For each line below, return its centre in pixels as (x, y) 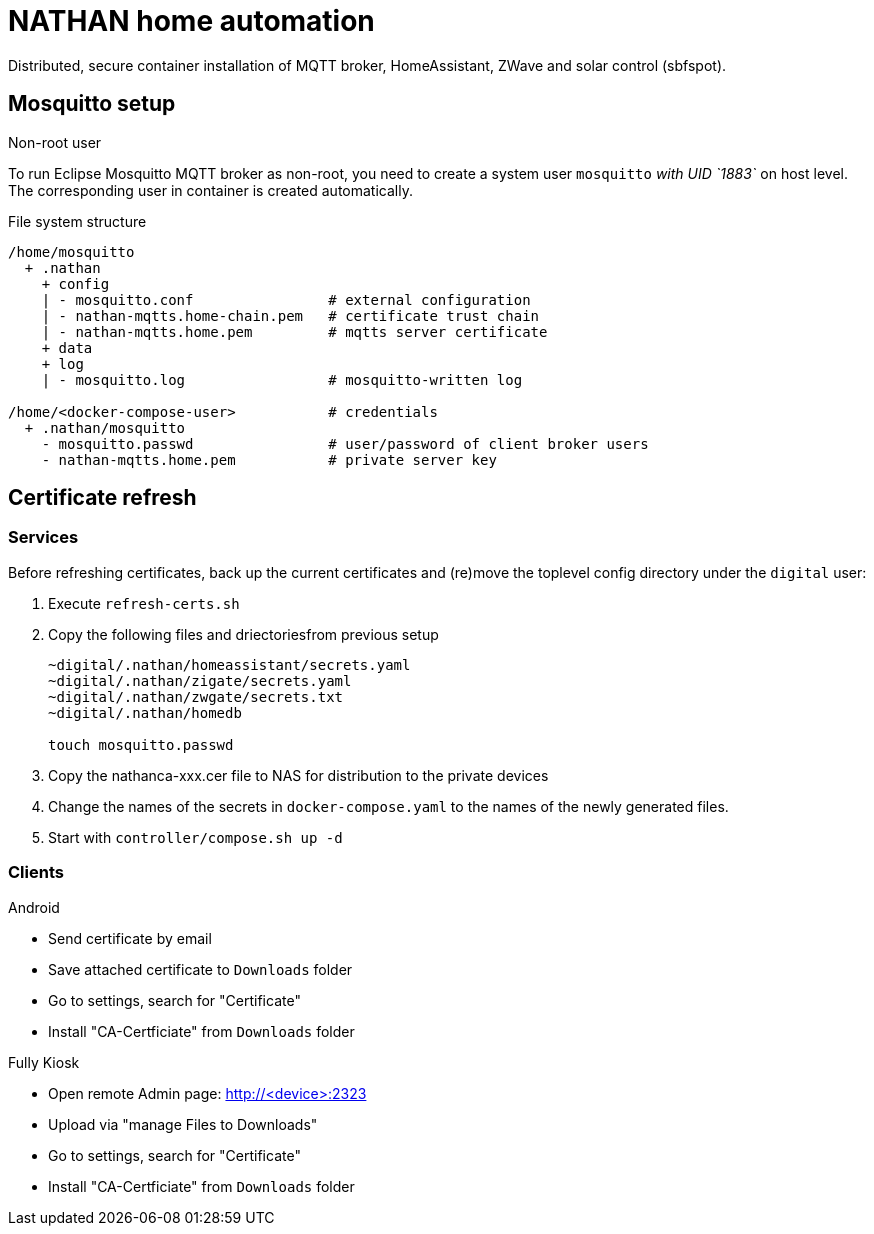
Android (34, 907)
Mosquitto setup (92, 104)
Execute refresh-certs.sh (144, 603)
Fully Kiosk (44, 1062)
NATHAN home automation (191, 21)
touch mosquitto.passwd (141, 744)
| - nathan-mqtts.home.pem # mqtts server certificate (294, 331)
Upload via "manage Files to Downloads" (183, 1124)
